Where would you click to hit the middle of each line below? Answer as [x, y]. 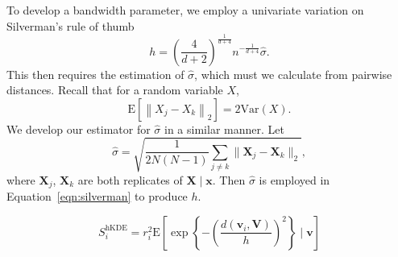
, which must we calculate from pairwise [293, 74]
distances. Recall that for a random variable [115, 90]
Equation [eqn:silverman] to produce [97, 196]
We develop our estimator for [79, 128]
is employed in [294, 179]
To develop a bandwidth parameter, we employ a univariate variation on [185, 10]
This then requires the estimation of [95, 74]
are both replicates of [130, 179]
